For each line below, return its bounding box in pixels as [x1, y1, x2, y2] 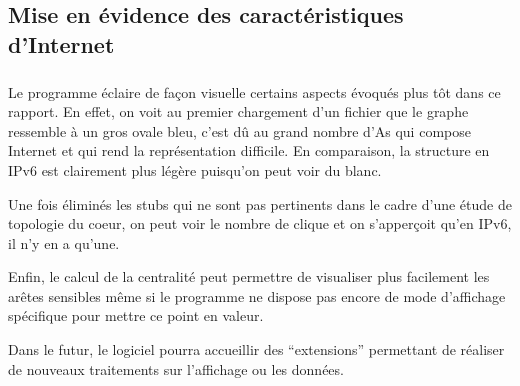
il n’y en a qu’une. [8, 232, 120, 253]
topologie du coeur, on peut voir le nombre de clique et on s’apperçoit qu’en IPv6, [8, 213, 512, 234]
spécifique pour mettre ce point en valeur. [8, 305, 264, 326]
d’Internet [8, 28, 115, 59]
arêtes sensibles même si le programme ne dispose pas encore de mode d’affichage [8, 285, 506, 306]
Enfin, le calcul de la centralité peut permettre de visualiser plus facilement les [8, 266, 490, 287]
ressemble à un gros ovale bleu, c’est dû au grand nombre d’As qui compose [8, 120, 471, 141]
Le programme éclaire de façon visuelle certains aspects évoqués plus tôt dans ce [8, 81, 501, 102]
